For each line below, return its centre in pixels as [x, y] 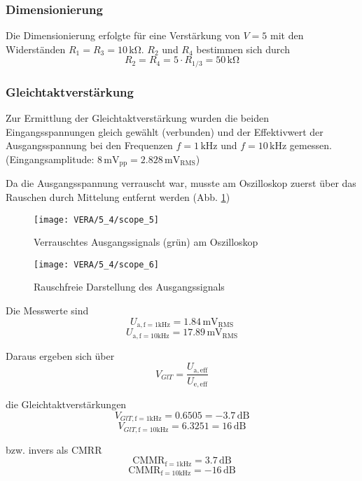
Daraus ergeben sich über [60, 355]
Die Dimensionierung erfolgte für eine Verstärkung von [123, 35]
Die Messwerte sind [47, 310]
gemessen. [311, 145]
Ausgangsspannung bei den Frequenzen [89, 145]
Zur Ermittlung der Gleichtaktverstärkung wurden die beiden [137, 118]
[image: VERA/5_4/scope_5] [96, 219]
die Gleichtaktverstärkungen [66, 404]
